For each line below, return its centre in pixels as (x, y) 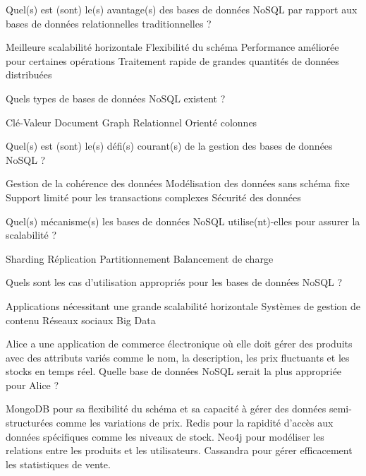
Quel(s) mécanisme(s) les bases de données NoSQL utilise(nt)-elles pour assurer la (183, 221)
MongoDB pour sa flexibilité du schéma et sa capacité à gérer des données (166, 409)
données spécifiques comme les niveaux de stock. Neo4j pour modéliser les (165, 436)
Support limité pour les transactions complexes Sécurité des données (153, 197)
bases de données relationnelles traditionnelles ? (109, 23)
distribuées (29, 75)
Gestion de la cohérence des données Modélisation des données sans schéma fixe (178, 183)
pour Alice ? (32, 385)
